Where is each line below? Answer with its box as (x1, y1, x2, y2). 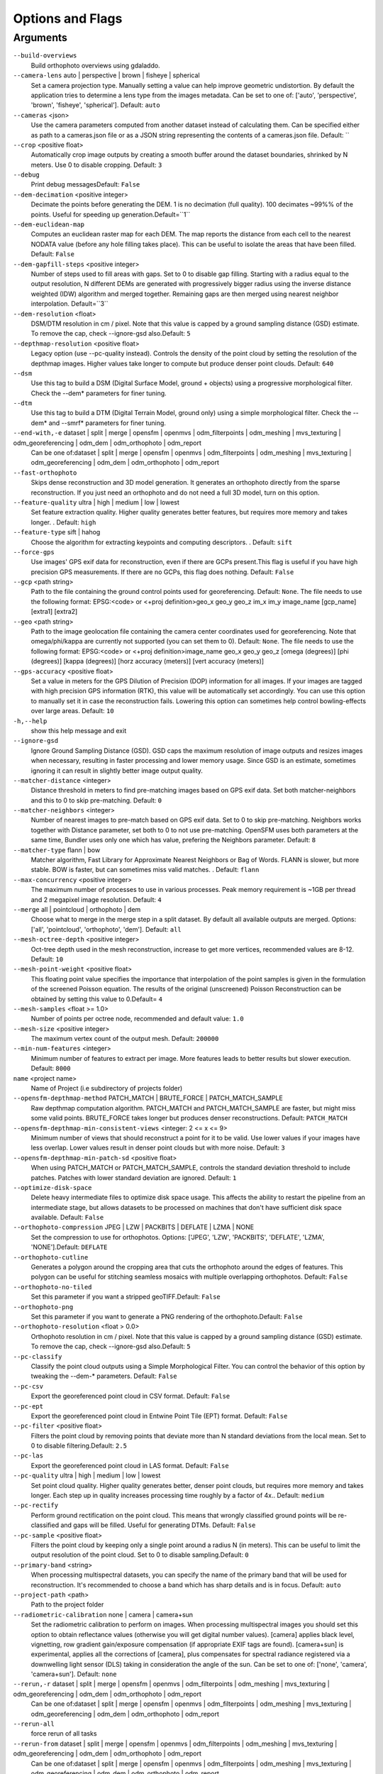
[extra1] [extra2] (30, 607, 78, 616)
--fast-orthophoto (13, 468, 77, 477)
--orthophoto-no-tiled (13, 1283, 92, 1291)
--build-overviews (13, 52, 77, 60)
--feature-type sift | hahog (13, 528, 101, 536)
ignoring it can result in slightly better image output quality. (30, 766, 204, 775)
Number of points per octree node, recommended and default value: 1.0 (30, 1015, 244, 1023)
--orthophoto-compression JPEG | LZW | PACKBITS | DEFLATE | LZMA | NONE (13, 1223, 255, 1231)
